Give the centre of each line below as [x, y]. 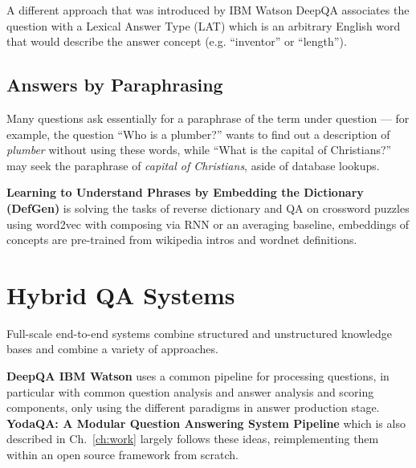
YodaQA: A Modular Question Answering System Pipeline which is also [206, 423]
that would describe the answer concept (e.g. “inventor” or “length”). [177, 41]
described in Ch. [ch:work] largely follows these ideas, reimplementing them [193, 439]
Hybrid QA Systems [121, 294]
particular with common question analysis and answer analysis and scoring [190, 391]
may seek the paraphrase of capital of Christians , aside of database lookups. [193, 165]
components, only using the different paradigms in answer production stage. [193, 407]
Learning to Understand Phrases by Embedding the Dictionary [185, 192]
